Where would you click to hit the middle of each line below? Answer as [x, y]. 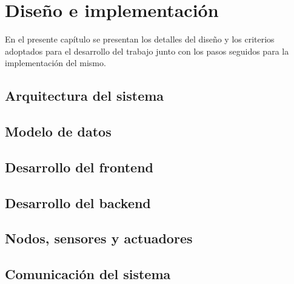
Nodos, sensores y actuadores [99, 238]
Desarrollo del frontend [79, 167]
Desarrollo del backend [78, 202]
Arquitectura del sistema [85, 96]
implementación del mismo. [55, 63]
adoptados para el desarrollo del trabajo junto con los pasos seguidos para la [147, 51]
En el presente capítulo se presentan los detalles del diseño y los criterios [140, 39]
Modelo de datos [58, 131]
